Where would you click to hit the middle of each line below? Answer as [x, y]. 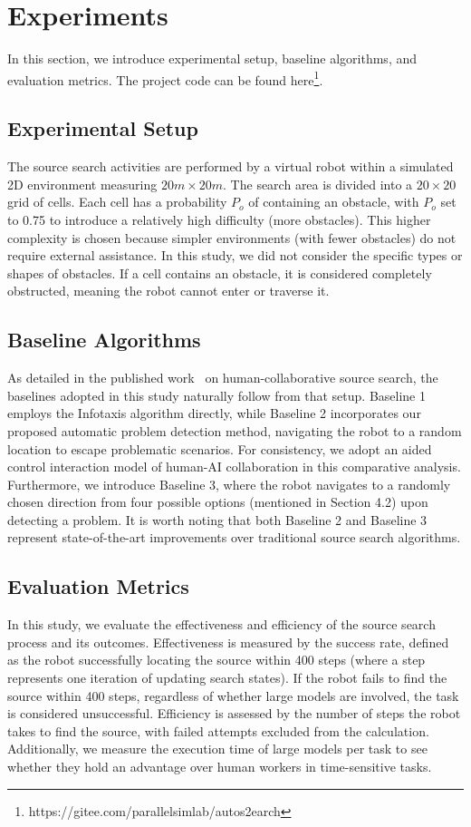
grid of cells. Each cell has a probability [117, 202]
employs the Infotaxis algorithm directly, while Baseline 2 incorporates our [214, 413]
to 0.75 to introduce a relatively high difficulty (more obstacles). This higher [219, 219]
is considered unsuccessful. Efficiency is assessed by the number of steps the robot [234, 713]
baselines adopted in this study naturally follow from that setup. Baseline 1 [216, 395]
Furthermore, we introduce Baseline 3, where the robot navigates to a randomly [229, 484]
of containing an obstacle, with [334, 202]
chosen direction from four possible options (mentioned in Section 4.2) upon [218, 502]
